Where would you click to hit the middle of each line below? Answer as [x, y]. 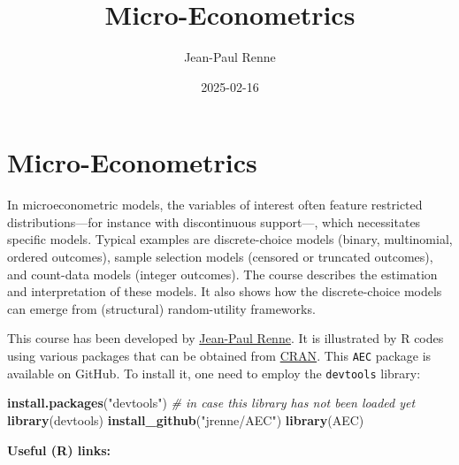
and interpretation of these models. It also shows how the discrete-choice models [225, 291]
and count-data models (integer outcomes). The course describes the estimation [222, 274]
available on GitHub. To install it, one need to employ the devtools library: [214, 373]
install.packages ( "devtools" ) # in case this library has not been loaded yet [211, 403]
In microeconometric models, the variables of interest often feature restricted [215, 205]
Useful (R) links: [59, 450]
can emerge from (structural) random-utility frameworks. [161, 308]
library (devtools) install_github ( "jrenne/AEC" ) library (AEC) [186, 419]
